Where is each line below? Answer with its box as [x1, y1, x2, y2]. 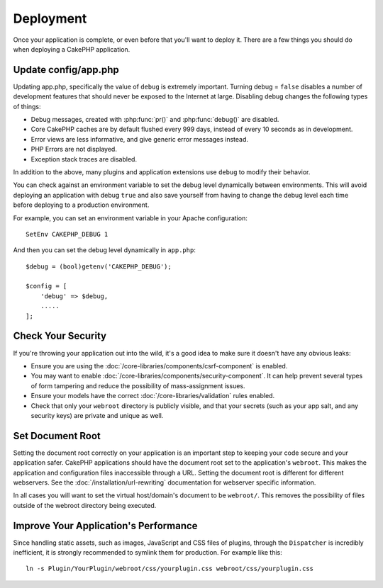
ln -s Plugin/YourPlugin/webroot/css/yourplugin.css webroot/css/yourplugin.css [26, 565, 314, 573]
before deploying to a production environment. [13, 200, 150, 209]
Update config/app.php [13, 64, 120, 76]
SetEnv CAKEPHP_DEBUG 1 [26, 230, 109, 238]
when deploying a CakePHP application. [13, 45, 131, 53]
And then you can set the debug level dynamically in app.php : [13, 246, 196, 254]
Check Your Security [13, 330, 106, 342]
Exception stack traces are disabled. [30, 154, 138, 163]
